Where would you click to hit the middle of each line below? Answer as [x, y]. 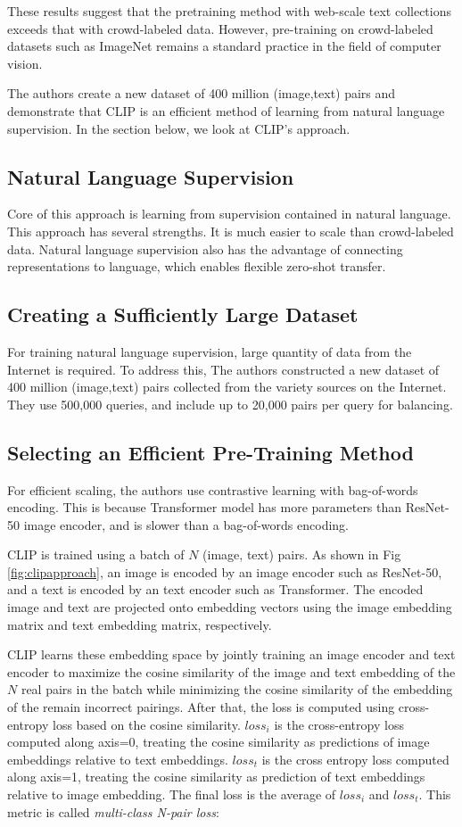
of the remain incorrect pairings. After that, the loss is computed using [201, 707]
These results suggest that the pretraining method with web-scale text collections [229, 11]
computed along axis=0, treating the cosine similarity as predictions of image [219, 742]
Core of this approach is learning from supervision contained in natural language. [229, 214]
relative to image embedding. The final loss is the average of [172, 794]
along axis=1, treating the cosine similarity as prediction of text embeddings [216, 777]
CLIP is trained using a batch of [96, 554]
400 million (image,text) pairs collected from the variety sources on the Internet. [227, 387]
